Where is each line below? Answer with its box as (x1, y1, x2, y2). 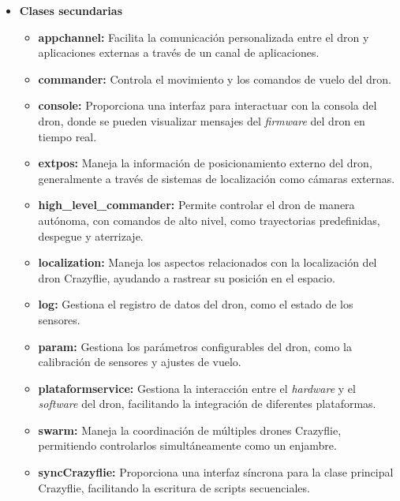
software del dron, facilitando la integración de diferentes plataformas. (38, 395, 376, 412)
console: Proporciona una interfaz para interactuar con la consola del (38, 97, 377, 114)
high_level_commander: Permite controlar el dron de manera (38, 196, 355, 213)
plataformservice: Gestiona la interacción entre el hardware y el (38, 379, 356, 396)
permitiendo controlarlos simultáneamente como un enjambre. (38, 437, 337, 454)
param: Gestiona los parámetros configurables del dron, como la (38, 338, 352, 354)
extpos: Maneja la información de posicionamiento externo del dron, (38, 155, 372, 171)
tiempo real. (38, 128, 97, 144)
